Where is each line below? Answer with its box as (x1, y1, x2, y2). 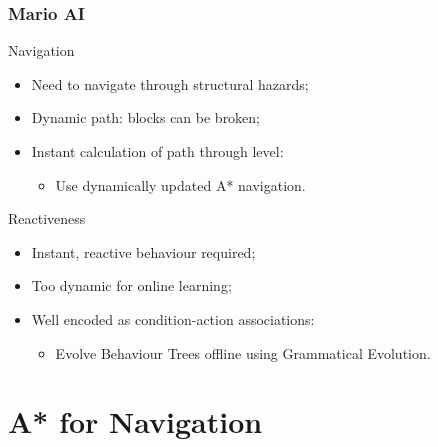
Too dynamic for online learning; (31, 275, 232, 296)
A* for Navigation (8, 401, 263, 442)
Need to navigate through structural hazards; (31, 73, 309, 94)
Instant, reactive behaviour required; (31, 241, 256, 262)
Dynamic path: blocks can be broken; (31, 107, 261, 128)
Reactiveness (8, 208, 86, 229)
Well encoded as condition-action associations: (31, 308, 315, 329)
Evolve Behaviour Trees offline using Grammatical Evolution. (55, 342, 431, 363)
